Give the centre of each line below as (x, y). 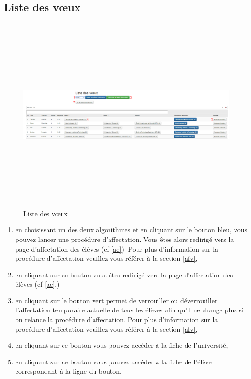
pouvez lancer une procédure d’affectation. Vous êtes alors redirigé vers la (125, 239)
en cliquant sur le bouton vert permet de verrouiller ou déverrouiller (116, 300)
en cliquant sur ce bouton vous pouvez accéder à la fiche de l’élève (113, 361)
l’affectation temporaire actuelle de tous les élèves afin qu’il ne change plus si (129, 310)
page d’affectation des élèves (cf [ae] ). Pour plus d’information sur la (117, 249)
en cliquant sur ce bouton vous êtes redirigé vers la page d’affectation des (124, 274)
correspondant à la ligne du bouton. (68, 371)
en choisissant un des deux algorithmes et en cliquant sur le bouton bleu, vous (131, 230)
